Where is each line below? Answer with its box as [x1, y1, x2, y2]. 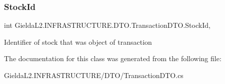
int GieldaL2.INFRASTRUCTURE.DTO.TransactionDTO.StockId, [4, 20, 210, 30]
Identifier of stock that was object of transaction [4, 36, 152, 47]
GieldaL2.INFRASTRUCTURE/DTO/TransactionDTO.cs [4, 70, 183, 80]
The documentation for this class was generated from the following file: [4, 53, 221, 64]
